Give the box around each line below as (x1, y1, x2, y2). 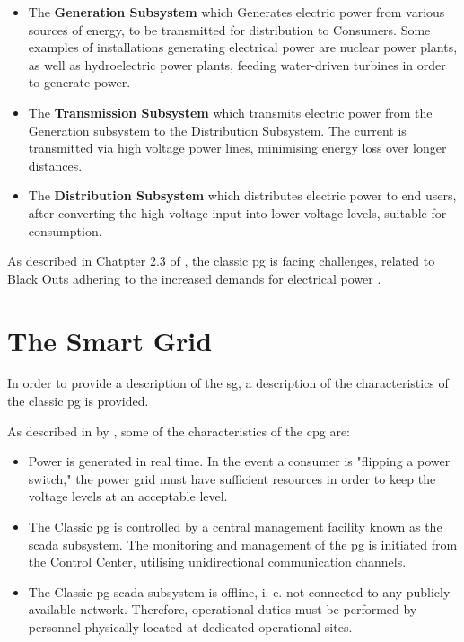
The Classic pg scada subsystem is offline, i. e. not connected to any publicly (28, 582, 451, 601)
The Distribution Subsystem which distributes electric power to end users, (28, 186, 457, 205)
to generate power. (28, 73, 131, 92)
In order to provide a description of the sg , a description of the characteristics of (7, 374, 449, 392)
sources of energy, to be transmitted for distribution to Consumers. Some (28, 20, 431, 39)
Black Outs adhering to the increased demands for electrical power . (7, 268, 381, 287)
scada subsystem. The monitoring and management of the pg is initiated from (28, 534, 458, 553)
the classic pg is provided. (7, 391, 149, 410)
